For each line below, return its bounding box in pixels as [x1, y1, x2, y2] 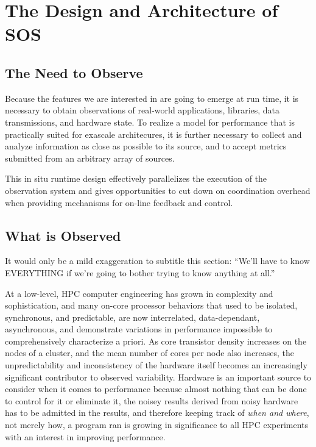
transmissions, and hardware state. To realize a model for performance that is [5, 115, 295, 128]
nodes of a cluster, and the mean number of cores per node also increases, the [5, 346, 295, 359]
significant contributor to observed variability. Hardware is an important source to [5, 370, 312, 383]
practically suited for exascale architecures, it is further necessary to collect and [5, 127, 302, 140]
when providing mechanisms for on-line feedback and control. [5, 196, 233, 209]
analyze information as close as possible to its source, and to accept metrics [5, 140, 287, 152]
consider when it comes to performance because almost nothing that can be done [5, 382, 307, 395]
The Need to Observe [5, 63, 143, 82]
